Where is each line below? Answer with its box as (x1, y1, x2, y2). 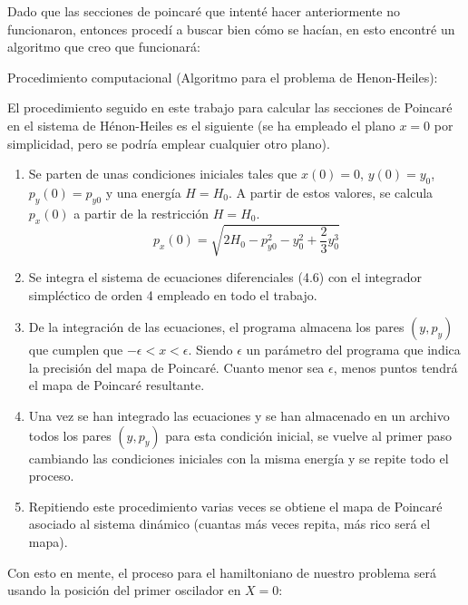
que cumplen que (28, 340, 123, 359)
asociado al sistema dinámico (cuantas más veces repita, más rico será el (28, 514, 431, 533)
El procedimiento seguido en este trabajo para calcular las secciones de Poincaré (7, 98, 453, 117)
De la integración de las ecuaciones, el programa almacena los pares (28, 317, 405, 337)
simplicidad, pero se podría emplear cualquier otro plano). (7, 133, 330, 152)
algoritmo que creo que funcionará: (7, 37, 200, 56)
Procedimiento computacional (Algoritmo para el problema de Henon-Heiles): (7, 67, 438, 86)
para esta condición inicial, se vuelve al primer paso (165, 425, 452, 444)
